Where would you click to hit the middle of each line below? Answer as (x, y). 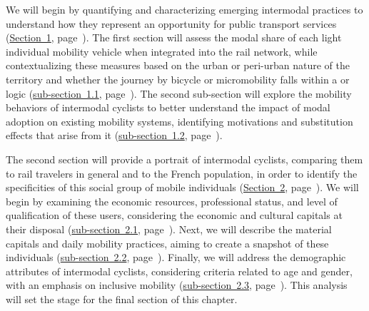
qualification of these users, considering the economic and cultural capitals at (174, 215)
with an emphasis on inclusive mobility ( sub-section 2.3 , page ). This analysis (177, 285)
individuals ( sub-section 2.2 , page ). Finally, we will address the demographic (176, 257)
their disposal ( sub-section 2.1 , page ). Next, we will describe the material (169, 229)
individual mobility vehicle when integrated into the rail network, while (162, 51)
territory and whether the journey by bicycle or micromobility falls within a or (178, 79)
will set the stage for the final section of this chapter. (122, 299)
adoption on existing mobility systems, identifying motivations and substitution (180, 121)
